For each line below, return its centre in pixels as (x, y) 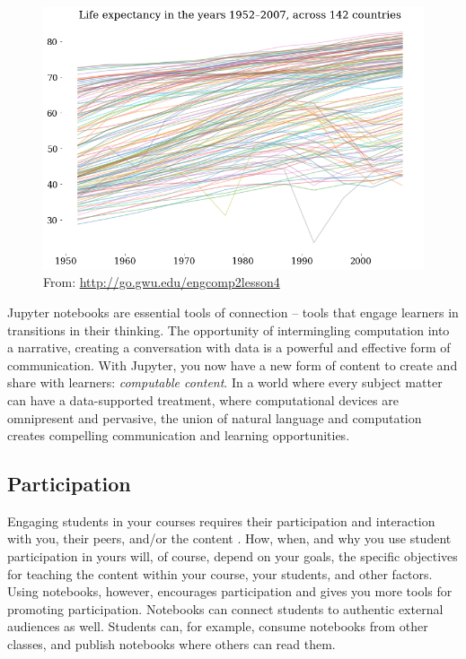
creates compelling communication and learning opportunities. (179, 435)
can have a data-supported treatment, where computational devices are (203, 399)
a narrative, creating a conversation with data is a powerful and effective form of (229, 347)
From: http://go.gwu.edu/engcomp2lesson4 (162, 282)
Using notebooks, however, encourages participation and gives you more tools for (230, 591)
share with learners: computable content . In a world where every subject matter (225, 382)
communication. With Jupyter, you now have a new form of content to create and (233, 364)
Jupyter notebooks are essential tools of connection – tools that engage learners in (233, 312)
